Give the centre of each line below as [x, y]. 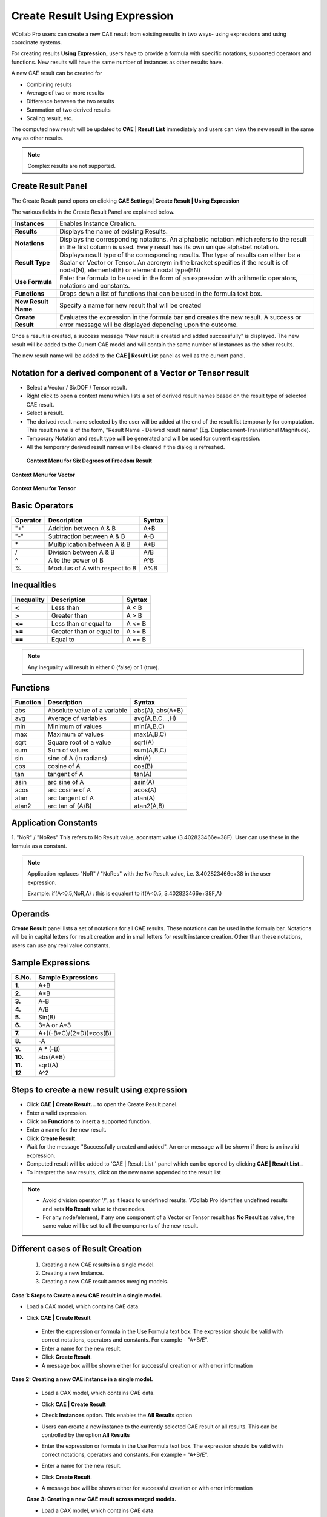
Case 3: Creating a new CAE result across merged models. [101, 1499]
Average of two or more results [65, 93]
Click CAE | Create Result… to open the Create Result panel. [102, 1104]
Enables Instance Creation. [98, 223]
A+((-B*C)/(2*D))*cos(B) [75, 1033]
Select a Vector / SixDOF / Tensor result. [77, 387]
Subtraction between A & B [87, 536]
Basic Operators [42, 506]
